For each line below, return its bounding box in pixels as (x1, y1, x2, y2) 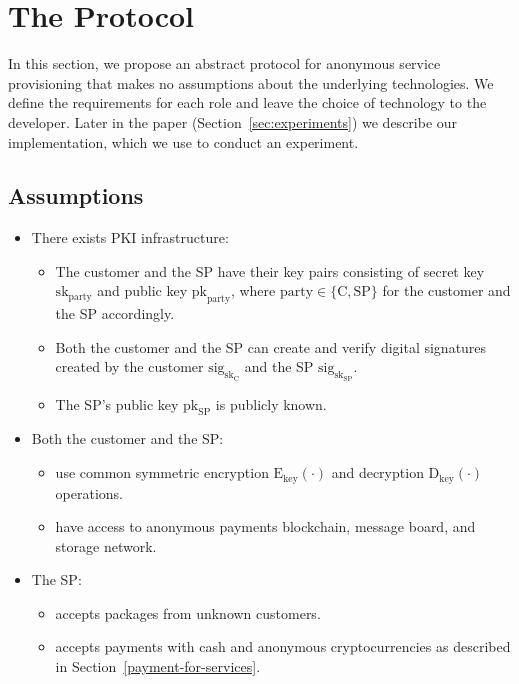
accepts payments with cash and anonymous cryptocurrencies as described (55, 636, 511, 657)
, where (230, 280, 276, 301)
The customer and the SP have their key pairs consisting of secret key (55, 260, 485, 281)
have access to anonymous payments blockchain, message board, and (55, 516, 476, 537)
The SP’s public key (55, 393, 179, 414)
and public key (97, 280, 188, 301)
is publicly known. (215, 393, 327, 414)
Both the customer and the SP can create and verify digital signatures (55, 336, 487, 357)
